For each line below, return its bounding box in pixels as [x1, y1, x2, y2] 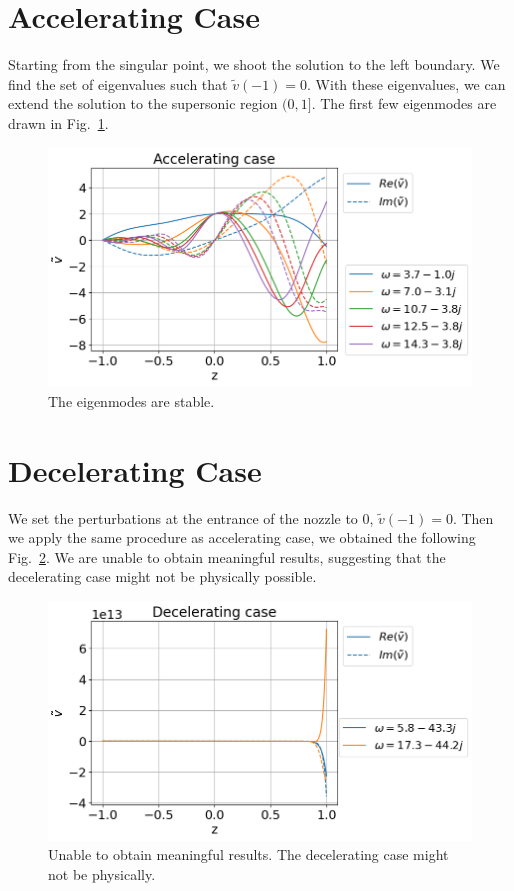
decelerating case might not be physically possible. [8, 566, 317, 587]
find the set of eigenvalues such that [8, 73, 228, 94]
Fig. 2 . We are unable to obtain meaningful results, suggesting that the [8, 546, 446, 567]
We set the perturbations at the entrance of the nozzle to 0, [8, 507, 374, 528]
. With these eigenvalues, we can [307, 73, 506, 94]
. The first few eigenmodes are [311, 93, 497, 114]
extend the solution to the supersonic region [8, 93, 278, 114]
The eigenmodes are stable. [48, 390, 215, 411]
